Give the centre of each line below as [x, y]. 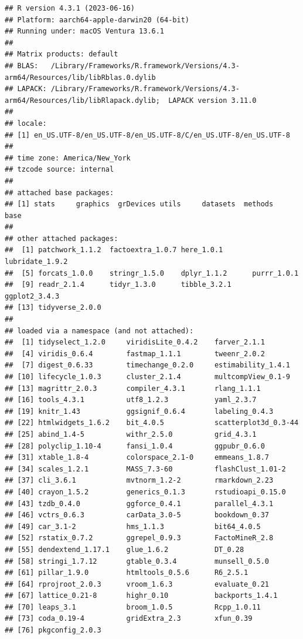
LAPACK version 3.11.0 [212, 100]
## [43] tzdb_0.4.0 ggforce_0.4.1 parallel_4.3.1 [139, 503]
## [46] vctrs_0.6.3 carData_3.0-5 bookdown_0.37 [137, 515]
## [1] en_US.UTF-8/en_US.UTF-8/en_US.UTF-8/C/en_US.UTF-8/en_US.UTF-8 [147, 135]
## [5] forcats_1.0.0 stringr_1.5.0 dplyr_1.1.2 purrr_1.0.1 [152, 273]
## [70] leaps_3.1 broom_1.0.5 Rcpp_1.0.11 [133, 607]
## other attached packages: [62, 238]
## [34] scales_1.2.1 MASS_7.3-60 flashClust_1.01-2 [145, 469]
